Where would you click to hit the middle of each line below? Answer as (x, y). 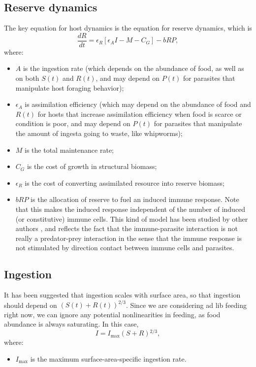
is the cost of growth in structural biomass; (92, 166)
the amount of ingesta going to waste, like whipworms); (99, 133)
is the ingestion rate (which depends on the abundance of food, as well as (133, 68)
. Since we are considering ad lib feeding (186, 305)
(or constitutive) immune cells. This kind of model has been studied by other (132, 218)
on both (27, 78)
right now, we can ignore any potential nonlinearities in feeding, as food (112, 314)
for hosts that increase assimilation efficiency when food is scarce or (140, 114)
